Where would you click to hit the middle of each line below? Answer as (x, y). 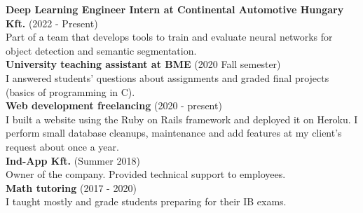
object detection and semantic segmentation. (101, 50)
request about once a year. (62, 146)
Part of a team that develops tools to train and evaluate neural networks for (169, 37)
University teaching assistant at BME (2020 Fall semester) (143, 64)
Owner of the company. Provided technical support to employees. (146, 174)
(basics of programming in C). (70, 91)
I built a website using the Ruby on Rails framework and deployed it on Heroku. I (182, 119)
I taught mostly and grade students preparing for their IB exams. (146, 201)
